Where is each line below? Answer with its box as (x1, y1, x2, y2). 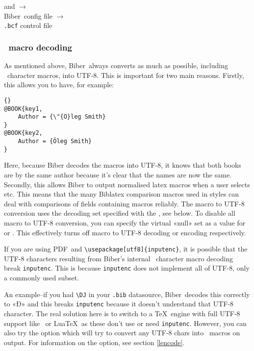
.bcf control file (4, 20, 52, 30)
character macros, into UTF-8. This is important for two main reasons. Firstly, (7, 70, 244, 80)
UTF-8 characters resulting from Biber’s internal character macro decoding (4, 253, 233, 263)
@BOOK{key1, (4, 105, 43, 112)
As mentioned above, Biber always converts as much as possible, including (4, 60, 228, 71)
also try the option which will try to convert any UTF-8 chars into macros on (4, 327, 240, 338)
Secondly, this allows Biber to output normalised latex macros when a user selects (4, 179, 250, 189)
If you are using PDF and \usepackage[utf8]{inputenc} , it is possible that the (4, 244, 248, 254)
